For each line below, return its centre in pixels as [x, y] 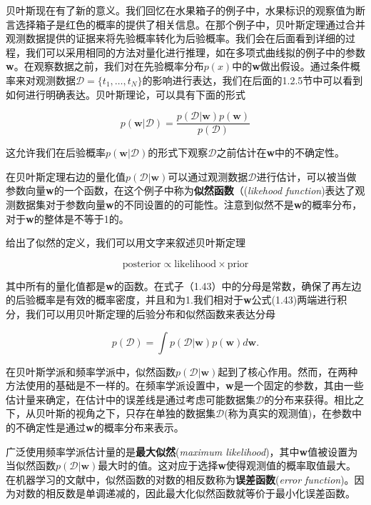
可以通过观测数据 [208, 176]
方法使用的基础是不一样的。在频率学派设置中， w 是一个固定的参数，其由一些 [185, 385]
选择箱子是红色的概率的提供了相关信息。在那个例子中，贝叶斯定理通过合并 [190, 24]
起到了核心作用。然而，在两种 [288, 371]
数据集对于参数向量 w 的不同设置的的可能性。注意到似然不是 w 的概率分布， [189, 204]
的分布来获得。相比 [309, 399]
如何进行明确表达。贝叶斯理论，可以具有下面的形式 [126, 94]
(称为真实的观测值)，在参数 [288, 413]
